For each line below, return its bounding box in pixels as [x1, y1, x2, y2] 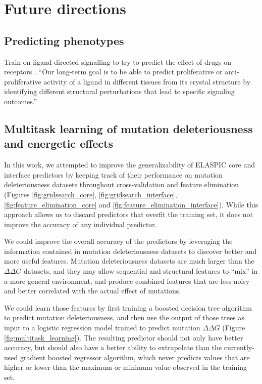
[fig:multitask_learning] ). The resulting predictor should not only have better [4, 332, 243, 343]
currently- [224, 342, 254, 353]
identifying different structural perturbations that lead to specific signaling [4, 86, 235, 97]
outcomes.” [4, 96, 37, 106]
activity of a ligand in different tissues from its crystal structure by [43, 76, 251, 87]
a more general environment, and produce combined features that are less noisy [4, 275, 250, 286]
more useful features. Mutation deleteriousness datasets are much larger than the [4, 255, 254, 266]
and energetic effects [4, 136, 114, 151]
